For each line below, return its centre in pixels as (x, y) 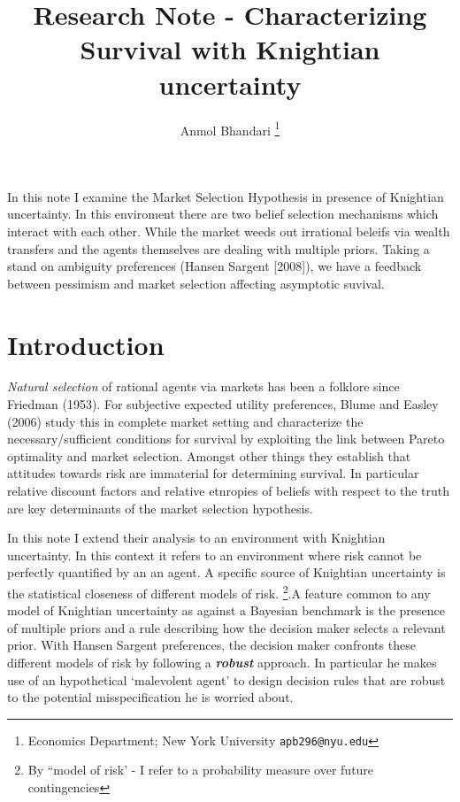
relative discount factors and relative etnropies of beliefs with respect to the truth (228, 490)
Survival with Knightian (230, 49)
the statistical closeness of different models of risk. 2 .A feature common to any (219, 591)
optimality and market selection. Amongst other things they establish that (209, 455)
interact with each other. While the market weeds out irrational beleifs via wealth (229, 231)
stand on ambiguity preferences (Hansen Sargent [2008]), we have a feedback (215, 266)
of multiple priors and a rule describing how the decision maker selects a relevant (226, 627)
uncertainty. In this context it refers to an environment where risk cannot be (215, 555)
